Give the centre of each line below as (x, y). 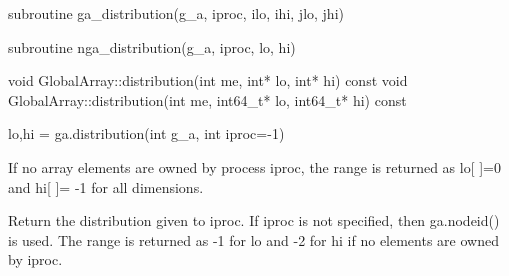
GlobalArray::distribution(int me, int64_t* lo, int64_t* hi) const (207, 99)
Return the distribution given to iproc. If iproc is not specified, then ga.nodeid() (254, 220)
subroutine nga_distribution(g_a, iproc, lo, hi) (152, 46)
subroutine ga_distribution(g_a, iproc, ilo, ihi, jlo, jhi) (176, 13)
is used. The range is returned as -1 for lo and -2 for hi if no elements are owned (253, 239)
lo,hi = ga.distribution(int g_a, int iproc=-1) (146, 133)
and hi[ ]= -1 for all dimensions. (106, 186)
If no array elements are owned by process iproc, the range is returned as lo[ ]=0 (254, 166)
